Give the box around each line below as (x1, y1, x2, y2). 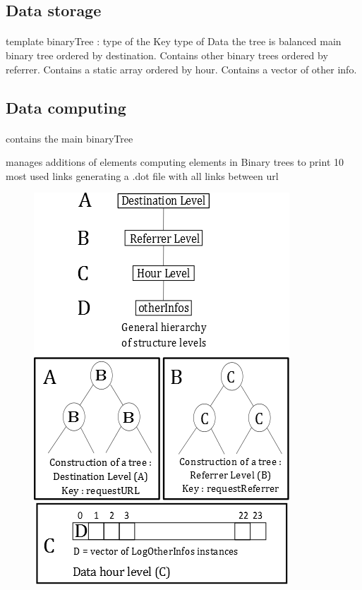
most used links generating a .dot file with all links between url (6, 168, 279, 183)
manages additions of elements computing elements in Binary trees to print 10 (6, 155, 344, 169)
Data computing (6, 96, 126, 118)
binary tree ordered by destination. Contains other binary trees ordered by (6, 47, 328, 62)
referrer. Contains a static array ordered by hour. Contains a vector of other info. (6, 61, 357, 76)
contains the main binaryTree (6, 131, 133, 145)
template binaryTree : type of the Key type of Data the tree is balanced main (6, 34, 342, 49)
